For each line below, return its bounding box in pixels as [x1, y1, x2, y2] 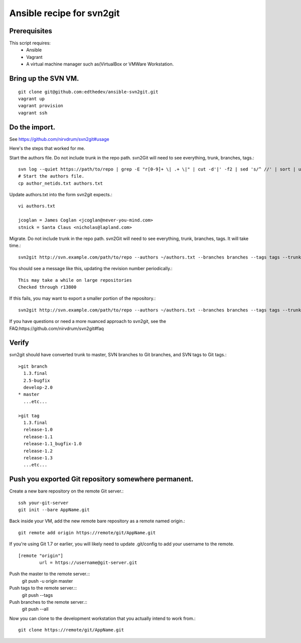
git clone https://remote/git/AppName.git [18, 627, 124, 633]
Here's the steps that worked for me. [9, 145, 85, 151]
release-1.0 [23, 427, 53, 433]
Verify [9, 339, 30, 347]
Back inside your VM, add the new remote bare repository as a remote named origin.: [9, 518, 186, 524]
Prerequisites [9, 27, 52, 35]
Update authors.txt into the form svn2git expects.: [9, 192, 113, 198]
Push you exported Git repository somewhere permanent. [9, 475, 194, 484]
